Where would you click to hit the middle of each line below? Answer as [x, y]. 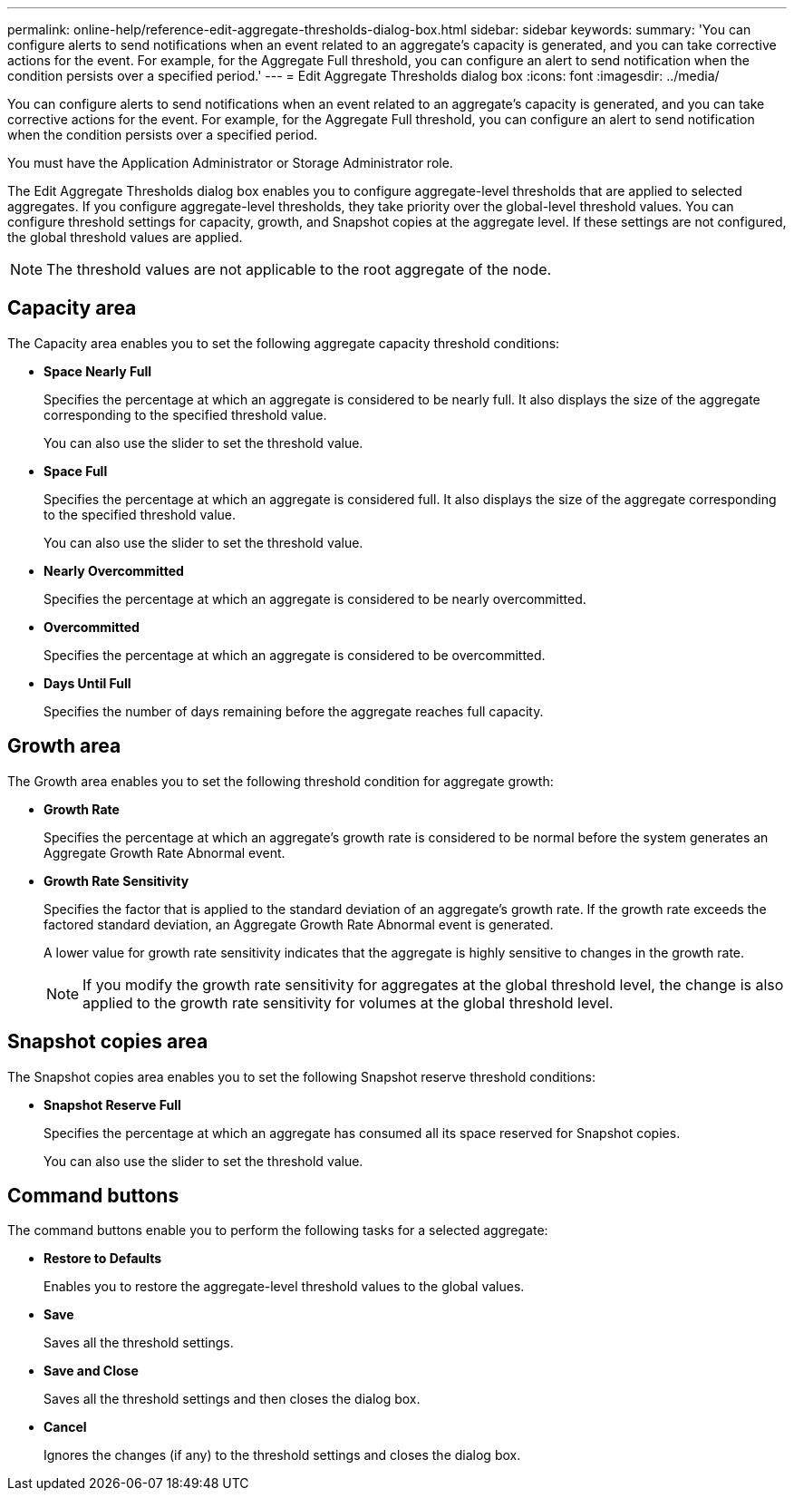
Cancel [65, 1427]
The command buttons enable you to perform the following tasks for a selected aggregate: [278, 1230]
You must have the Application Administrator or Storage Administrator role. [230, 163]
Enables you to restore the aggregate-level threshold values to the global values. [284, 1287]
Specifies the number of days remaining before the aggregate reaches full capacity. [294, 711]
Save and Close [91, 1371]
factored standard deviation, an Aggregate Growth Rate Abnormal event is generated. [299, 924]
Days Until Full [87, 683]
